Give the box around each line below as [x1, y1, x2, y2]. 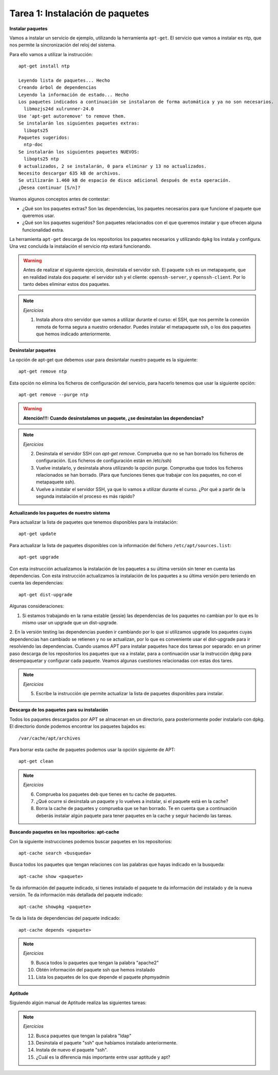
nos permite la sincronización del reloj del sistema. [9, 42, 116, 48]
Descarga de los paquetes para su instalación [9, 707, 108, 713]
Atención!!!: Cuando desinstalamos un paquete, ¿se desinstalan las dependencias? [23, 415, 204, 421]
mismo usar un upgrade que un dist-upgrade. [22, 619, 118, 625]
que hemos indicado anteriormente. [36, 331, 111, 337]
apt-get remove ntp [18, 369, 67, 375]
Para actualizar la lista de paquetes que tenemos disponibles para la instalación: [9, 519, 178, 525]
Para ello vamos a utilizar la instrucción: [9, 51, 93, 57]
